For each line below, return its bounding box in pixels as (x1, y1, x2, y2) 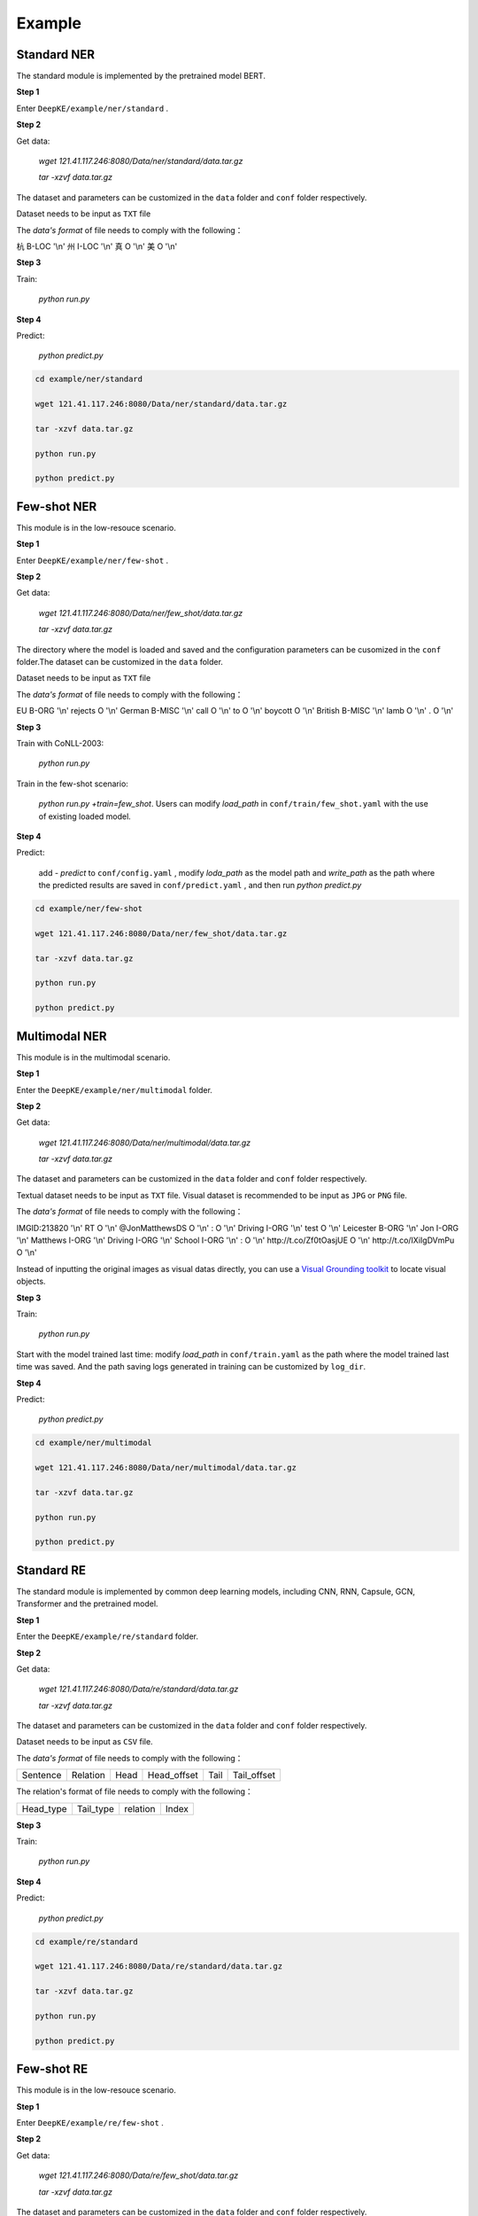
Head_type (21, 1802, 67, 1814)
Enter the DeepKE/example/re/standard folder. (16, 1631, 199, 1642)
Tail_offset (232, 1769, 276, 1782)
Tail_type (76, 1802, 115, 1814)
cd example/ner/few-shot (35, 904, 143, 914)
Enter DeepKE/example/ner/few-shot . (16, 555, 169, 566)
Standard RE (16, 1563, 87, 1578)
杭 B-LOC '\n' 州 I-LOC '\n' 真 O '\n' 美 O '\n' (16, 240, 178, 252)
